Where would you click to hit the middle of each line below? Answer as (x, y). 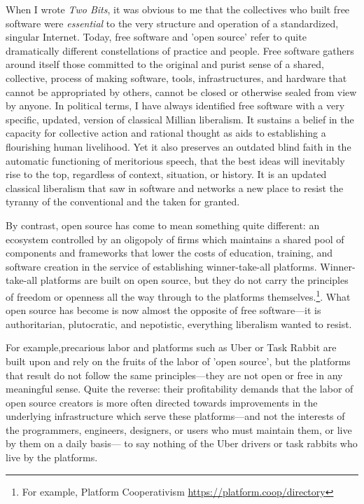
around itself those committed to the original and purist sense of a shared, (165, 64)
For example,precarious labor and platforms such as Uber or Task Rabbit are (171, 347)
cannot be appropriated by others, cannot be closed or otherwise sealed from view (181, 91)
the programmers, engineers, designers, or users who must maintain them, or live (179, 429)
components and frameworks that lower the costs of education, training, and (169, 253)
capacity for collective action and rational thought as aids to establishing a (166, 133)
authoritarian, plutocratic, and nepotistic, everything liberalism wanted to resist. (179, 323)
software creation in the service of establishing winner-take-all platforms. (161, 266)
